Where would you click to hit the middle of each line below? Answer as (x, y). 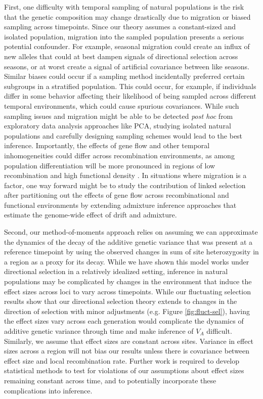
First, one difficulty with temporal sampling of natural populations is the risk (124, 7)
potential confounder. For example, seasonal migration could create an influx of (127, 46)
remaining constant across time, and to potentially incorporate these (110, 380)
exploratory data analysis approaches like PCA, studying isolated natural (118, 126)
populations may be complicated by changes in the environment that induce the (128, 281)
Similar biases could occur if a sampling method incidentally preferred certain (124, 76)
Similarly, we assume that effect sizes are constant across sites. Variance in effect (129, 341)
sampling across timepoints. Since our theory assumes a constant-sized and (120, 27)
